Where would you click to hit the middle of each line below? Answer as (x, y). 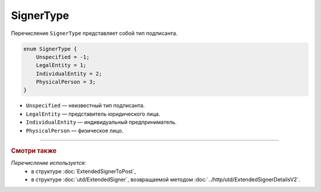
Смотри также (34, 151)
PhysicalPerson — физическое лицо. (75, 130)
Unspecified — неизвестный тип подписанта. (85, 105)
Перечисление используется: (48, 163)
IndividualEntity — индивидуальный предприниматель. (101, 122)
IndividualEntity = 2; (69, 73)
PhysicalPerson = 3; (66, 82)
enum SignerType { (50, 49)
